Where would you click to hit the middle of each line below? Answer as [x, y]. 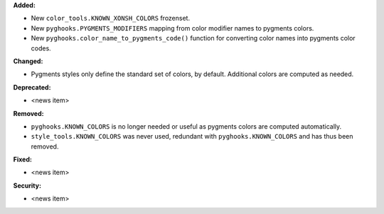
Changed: [28, 61]
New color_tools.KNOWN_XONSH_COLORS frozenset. [111, 18]
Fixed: [22, 159]
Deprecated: [32, 87]
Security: [27, 186]
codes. [41, 48]
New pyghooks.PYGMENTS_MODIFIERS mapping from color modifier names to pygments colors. [172, 28]
